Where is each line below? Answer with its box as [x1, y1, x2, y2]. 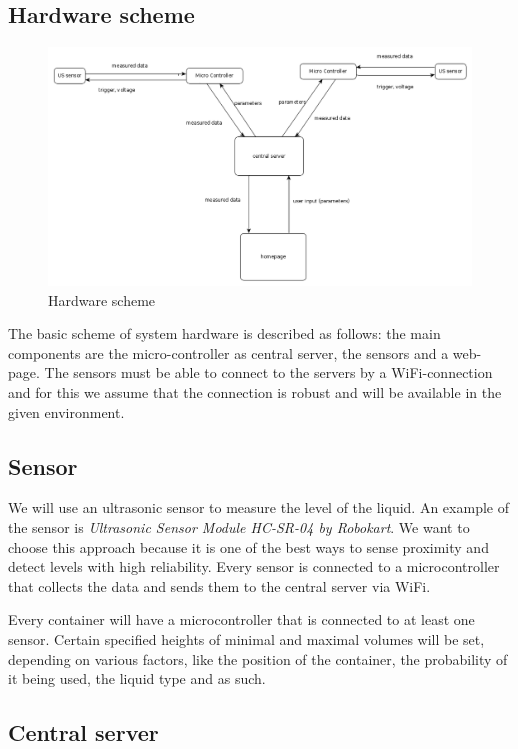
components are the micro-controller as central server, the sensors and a [8, 342, 449, 363]
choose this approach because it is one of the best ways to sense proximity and [8, 536, 489, 557]
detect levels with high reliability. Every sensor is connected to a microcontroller [8, 556, 500, 577]
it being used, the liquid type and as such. [8, 668, 266, 689]
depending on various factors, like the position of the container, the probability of [8, 648, 508, 669]
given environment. [8, 401, 125, 422]
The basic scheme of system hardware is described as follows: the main [8, 323, 441, 344]
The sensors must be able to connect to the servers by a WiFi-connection [44, 362, 493, 383]
